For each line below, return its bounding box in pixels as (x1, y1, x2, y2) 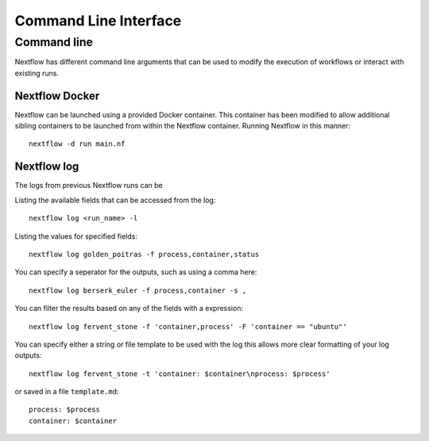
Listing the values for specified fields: (14, 231, 138, 241)
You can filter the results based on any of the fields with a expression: (14, 304, 244, 313)
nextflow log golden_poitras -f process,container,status (29, 250, 260, 259)
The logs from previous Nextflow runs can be (14, 181, 163, 190)
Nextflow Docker (14, 89, 100, 102)
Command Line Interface (14, 12, 182, 29)
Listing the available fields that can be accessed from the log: (14, 195, 216, 205)
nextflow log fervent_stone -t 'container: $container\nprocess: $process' (29, 369, 330, 378)
